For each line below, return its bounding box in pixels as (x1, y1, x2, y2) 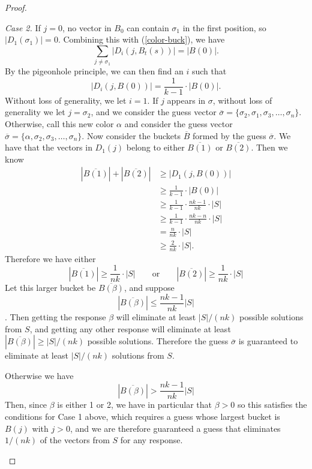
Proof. (5, 1, 27, 13)
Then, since (5, 398, 47, 411)
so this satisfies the (237, 398, 307, 411)
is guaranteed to (238, 335, 298, 347)
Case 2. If (5, 21, 41, 34)
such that (191, 65, 227, 77)
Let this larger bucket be (5, 281, 96, 294)
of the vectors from (40, 434, 110, 446)
